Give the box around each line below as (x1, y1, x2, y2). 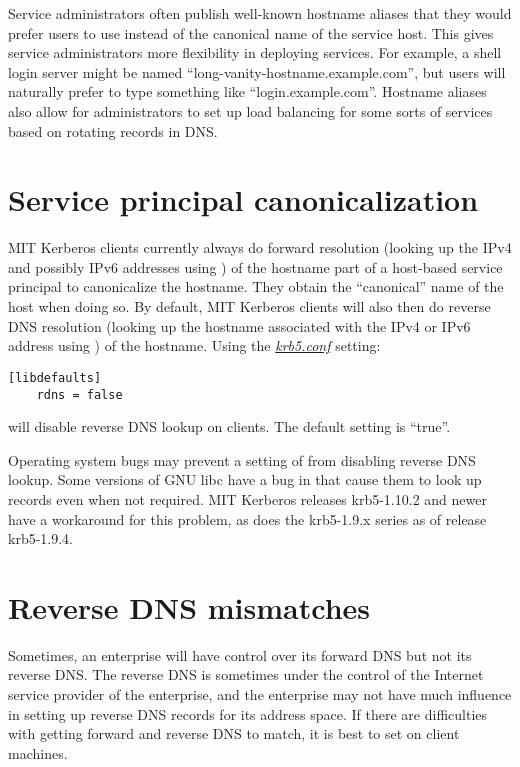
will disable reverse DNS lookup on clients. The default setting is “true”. (8, 416, 451, 437)
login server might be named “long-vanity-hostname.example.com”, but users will (8, 61, 506, 82)
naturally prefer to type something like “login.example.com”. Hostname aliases (8, 81, 487, 102)
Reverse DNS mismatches (8, 586, 370, 627)
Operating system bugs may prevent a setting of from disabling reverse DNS (8, 449, 476, 470)
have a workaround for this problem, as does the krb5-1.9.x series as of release (8, 508, 487, 529)
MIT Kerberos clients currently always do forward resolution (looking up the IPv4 (8, 237, 512, 258)
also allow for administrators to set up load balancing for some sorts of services (8, 100, 493, 121)
